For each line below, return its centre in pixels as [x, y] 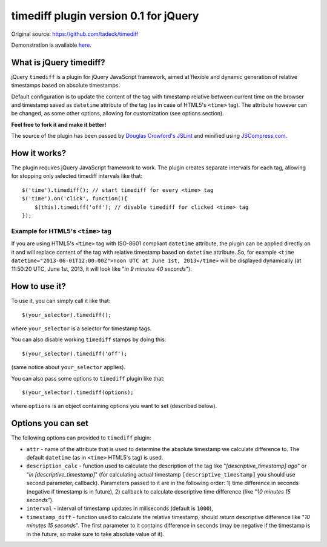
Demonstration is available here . [51, 45]
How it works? [39, 153]
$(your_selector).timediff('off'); [75, 353]
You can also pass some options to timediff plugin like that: [88, 378]
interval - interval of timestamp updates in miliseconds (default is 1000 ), [120, 508]
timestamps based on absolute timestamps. [66, 86]
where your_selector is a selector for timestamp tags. [81, 328]
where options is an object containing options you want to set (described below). [114, 406]
